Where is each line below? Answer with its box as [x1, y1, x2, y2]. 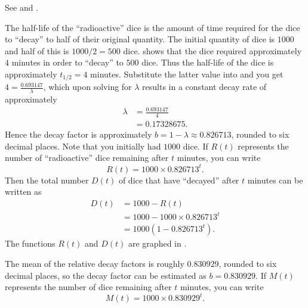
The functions [5, 237, 56, 250]
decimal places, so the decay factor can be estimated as [5, 269, 207, 281]
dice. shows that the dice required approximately [123, 44, 302, 57]
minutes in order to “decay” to [11, 56, 124, 69]
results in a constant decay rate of [142, 80, 267, 93]
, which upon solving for [43, 80, 132, 93]
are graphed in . [128, 237, 187, 250]
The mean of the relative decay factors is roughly [5, 257, 184, 269]
